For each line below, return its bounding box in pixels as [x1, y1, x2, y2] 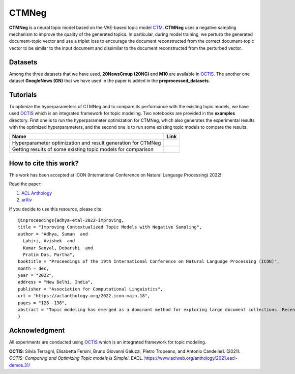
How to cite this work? [9, 159, 79, 167]
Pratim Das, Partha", [23, 252, 75, 258]
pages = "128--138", [18, 300, 67, 306]
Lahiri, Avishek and [23, 238, 75, 244]
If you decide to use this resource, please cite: [9, 206, 103, 212]
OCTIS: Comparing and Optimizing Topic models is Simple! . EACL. [9, 355, 144, 361]
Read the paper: [9, 181, 42, 187]
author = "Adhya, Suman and [18, 231, 88, 237]
